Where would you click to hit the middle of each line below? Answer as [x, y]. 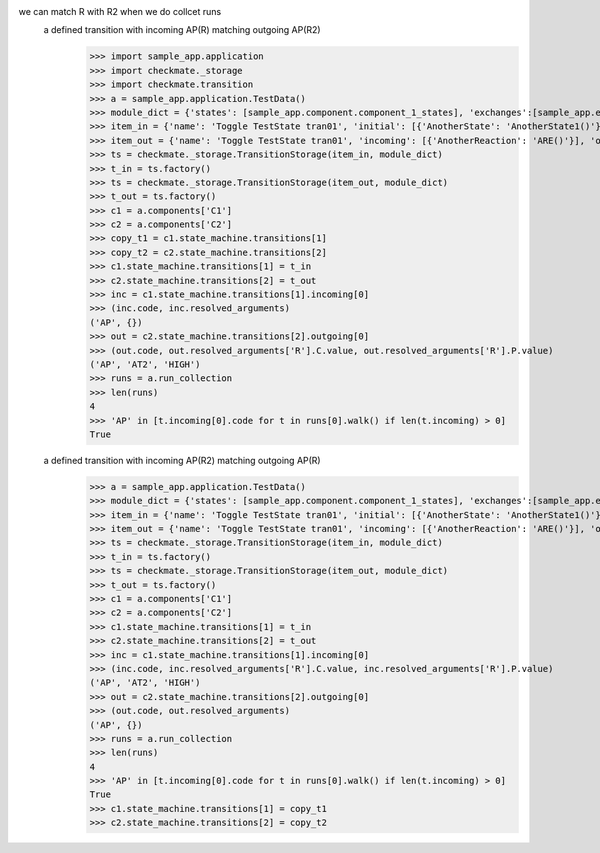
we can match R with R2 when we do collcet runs [120, 11]
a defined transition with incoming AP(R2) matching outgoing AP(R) [182, 460]
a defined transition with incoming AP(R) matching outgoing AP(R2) [182, 30]
